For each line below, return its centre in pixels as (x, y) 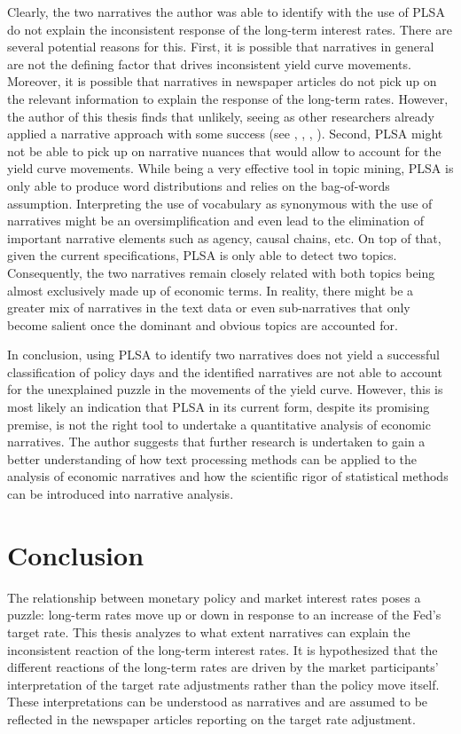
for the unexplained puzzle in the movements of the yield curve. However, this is (225, 389)
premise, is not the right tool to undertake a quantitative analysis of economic (219, 424)
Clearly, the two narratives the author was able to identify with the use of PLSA (226, 12)
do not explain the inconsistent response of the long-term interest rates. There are (230, 29)
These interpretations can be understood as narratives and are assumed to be (218, 702)
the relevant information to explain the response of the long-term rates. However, (228, 98)
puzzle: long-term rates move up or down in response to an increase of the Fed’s (224, 615)
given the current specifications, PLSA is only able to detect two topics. (202, 255)
